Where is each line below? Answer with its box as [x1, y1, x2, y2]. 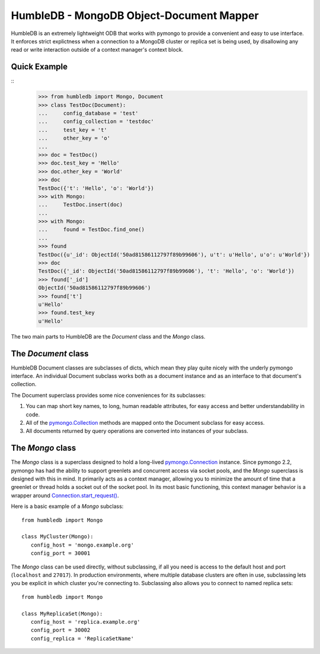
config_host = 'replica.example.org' [30, 618, 140, 625]
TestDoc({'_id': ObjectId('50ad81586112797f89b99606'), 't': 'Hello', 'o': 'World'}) [38, 268, 295, 274]
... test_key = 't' [38, 127, 108, 133]
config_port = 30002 [30, 627, 91, 634]
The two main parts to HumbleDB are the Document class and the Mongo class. [11, 333, 206, 340]
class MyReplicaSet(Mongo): [21, 610, 103, 617]
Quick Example [11, 62, 68, 72]
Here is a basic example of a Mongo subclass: [11, 503, 124, 510]
